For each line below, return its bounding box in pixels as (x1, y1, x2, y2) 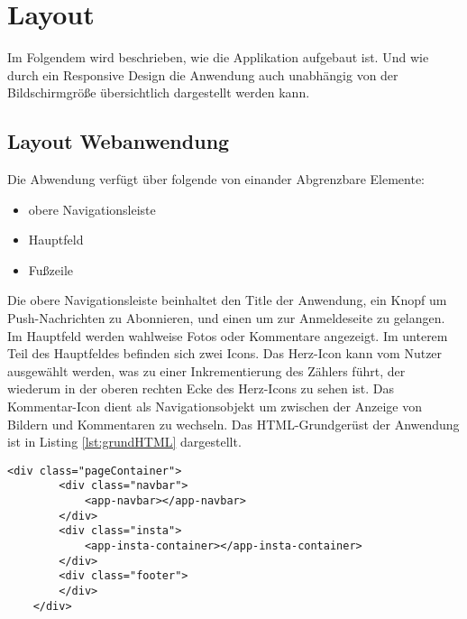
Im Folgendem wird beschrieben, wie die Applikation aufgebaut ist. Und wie (7, 48, 429, 67)
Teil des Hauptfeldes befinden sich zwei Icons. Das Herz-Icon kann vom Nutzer (7, 344, 443, 363)
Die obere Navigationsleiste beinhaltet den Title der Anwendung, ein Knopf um (7, 291, 447, 309)
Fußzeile (28, 260, 73, 279)
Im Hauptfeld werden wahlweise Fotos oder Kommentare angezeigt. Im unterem (7, 326, 448, 345)
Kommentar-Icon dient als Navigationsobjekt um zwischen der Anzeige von (7, 397, 422, 416)
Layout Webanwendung (7, 127, 230, 155)
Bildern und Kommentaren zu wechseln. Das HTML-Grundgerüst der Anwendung (7, 414, 460, 433)
